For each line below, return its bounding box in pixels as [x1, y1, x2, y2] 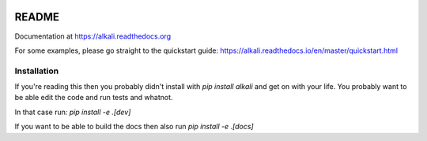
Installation [14, 65, 59, 76]
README [14, 10, 59, 24]
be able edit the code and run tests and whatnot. [14, 93, 173, 102]
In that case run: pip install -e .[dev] [14, 107, 131, 117]
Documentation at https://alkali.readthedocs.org [14, 32, 172, 41]
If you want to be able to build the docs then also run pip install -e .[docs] [14, 122, 254, 132]
